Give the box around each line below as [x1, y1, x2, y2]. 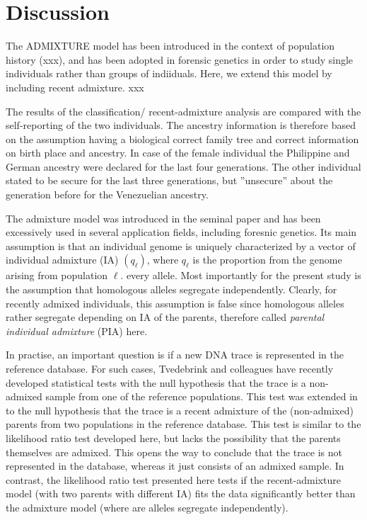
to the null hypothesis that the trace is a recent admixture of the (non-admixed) [6, 402, 354, 417]
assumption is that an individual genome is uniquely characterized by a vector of [6, 238, 356, 253]
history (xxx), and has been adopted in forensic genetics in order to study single [6, 52, 354, 67]
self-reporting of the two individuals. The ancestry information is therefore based [6, 118, 356, 132]
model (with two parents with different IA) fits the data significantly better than [6, 486, 356, 501]
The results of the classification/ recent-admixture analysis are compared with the [6, 103, 361, 118]
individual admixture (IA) [6, 252, 119, 267]
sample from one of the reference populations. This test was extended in [45, 389, 358, 404]
